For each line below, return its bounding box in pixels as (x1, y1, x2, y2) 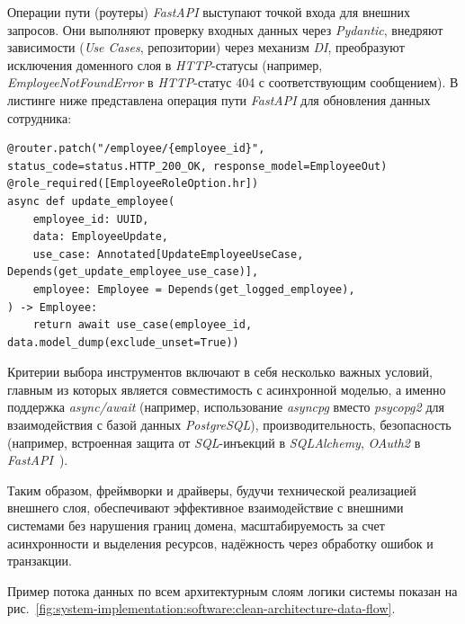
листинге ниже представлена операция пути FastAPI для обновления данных (7, 90, 431, 109)
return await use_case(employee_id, (32, 318, 253, 332)
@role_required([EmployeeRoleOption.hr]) (7, 177, 259, 191)
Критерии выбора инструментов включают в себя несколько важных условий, (7, 362, 433, 381)
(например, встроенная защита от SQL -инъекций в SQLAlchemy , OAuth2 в (7, 432, 421, 451)
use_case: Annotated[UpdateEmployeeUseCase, (32, 247, 304, 261)
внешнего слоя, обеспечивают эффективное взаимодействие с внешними (7, 498, 404, 517)
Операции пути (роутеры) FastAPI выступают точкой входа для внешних (7, 3, 411, 21)
